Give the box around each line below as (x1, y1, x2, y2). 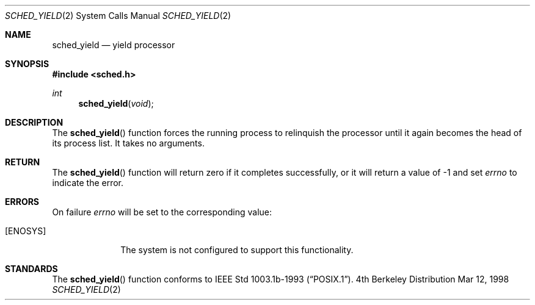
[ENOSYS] (5, 226, 46, 236)
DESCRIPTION (5, 117, 64, 127)
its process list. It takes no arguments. (52, 138, 205, 148)
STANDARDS (5, 264, 58, 274)
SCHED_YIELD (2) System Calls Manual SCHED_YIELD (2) (5, 10, 231, 21)
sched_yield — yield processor (52, 40, 175, 50)
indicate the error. (52, 178, 124, 188)
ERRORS (5, 196, 40, 207)
